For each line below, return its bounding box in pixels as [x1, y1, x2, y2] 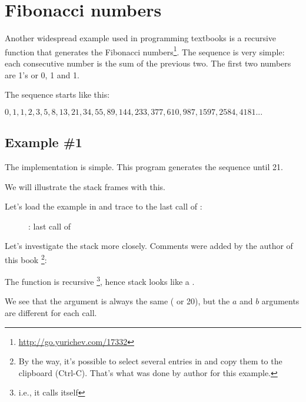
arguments [261, 295, 300, 307]
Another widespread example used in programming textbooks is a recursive [5, 32, 277, 44]
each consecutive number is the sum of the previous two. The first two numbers [5, 57, 291, 69]
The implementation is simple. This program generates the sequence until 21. [5, 160, 283, 172]
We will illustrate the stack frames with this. [5, 180, 165, 192]
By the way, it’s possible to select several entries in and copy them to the [18, 355, 282, 367]
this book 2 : [5, 251, 47, 265]
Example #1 [5, 133, 82, 151]
